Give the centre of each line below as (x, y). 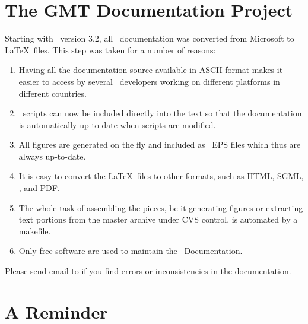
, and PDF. (39, 188)
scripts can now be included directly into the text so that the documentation (162, 113)
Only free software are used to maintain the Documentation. (131, 251)
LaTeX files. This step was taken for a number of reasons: (110, 50)
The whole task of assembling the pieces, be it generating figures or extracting (161, 207)
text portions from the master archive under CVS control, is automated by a (158, 219)
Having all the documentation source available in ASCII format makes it (151, 70)
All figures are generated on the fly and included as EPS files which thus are (160, 144)
